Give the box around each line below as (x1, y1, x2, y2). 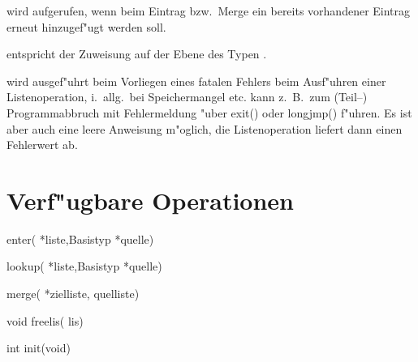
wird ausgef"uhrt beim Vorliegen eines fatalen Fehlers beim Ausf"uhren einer (6, 72, 386, 89)
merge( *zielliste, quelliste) (6, 285, 140, 302)
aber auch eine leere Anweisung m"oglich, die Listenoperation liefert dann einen (6, 120, 403, 137)
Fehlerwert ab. (6, 136, 78, 153)
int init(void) (6, 339, 71, 356)
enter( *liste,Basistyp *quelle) (6, 230, 154, 247)
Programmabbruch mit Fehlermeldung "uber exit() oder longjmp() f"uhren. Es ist (6, 104, 412, 121)
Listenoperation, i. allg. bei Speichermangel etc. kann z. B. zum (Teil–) (6, 88, 368, 105)
